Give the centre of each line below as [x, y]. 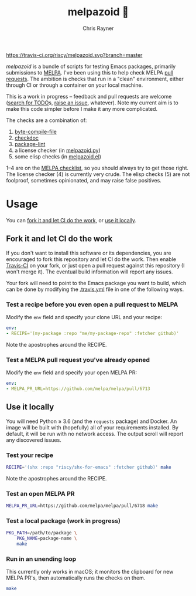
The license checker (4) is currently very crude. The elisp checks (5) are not [98, 174]
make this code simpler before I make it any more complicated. [82, 109]
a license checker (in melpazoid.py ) [57, 150]
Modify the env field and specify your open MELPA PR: [72, 372]
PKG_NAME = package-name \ [47, 539]
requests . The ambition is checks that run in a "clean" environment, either [95, 79]
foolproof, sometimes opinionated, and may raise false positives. [84, 180]
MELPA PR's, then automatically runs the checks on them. [76, 578]
